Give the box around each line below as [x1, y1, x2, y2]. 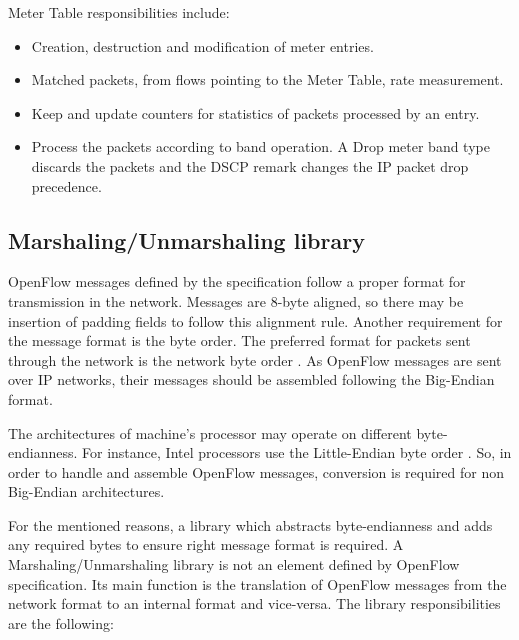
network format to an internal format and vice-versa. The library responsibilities [8, 593, 501, 614]
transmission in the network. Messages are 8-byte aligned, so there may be [8, 290, 464, 311]
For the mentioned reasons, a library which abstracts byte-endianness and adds [8, 514, 493, 535]
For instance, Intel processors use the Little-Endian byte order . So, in [82, 442, 512, 463]
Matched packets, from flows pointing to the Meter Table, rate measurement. [31, 69, 504, 90]
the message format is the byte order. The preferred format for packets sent [8, 330, 471, 351]
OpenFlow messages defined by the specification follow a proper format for [8, 271, 466, 292]
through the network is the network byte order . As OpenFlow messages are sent [8, 349, 502, 370]
